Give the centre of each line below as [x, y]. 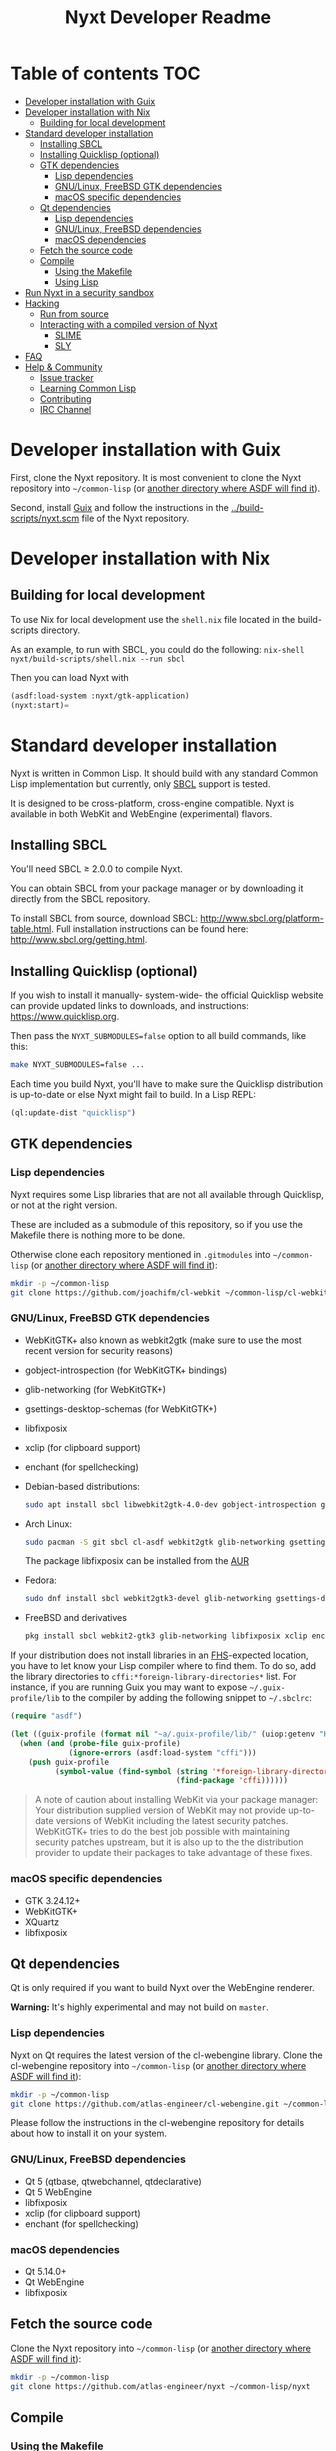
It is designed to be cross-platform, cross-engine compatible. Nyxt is [152, 803]
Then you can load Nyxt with [70, 677]
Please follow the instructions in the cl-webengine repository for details [157, 2123]
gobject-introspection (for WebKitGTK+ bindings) [126, 1370]
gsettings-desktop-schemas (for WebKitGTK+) [121, 1408]
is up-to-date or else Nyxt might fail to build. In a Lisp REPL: [133, 1095]
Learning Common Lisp [88, 388]
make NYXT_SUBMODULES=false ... [77, 1065]
